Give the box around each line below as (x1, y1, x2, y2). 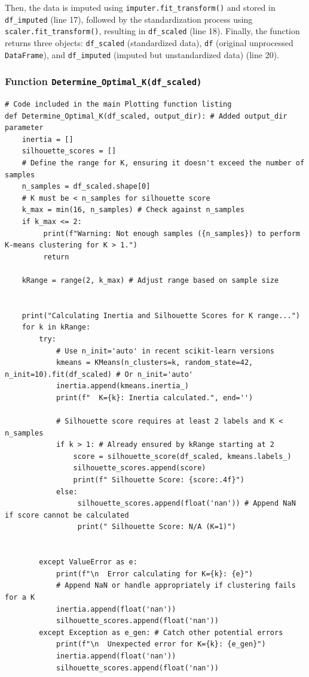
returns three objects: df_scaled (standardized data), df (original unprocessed (5, 36, 293, 49)
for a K (5, 593, 35, 602)
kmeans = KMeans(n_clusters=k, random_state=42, (56, 358, 253, 367)
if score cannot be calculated (5, 510, 129, 519)
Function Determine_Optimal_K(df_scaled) (5, 74, 202, 89)
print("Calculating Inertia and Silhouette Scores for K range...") (22, 311, 300, 320)
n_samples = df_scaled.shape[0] (22, 182, 151, 191)
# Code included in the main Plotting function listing (5, 100, 232, 109)
